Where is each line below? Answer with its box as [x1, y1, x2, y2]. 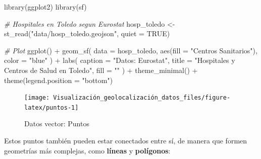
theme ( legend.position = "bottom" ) [4, 74, 113, 85]
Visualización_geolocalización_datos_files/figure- [53, 94, 231, 102]
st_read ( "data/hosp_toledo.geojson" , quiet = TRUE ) [4, 28, 170, 39]
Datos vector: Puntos [24, 118, 89, 129]
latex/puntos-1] [24, 104, 79, 111]
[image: [24, 94, 50, 102]
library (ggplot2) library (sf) [4, 2, 87, 12]
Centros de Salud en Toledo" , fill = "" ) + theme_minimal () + [4, 64, 198, 75]
